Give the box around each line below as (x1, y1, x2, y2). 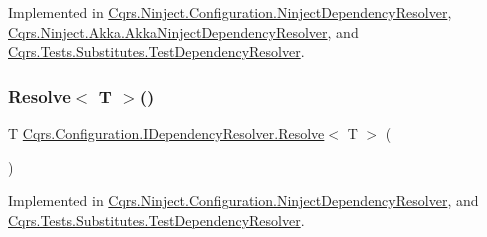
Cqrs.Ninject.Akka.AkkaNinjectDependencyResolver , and (8, 21, 359, 42)
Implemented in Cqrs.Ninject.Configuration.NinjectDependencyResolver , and (8, 190, 479, 211)
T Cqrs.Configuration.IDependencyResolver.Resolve (8, 123, 325, 143)
